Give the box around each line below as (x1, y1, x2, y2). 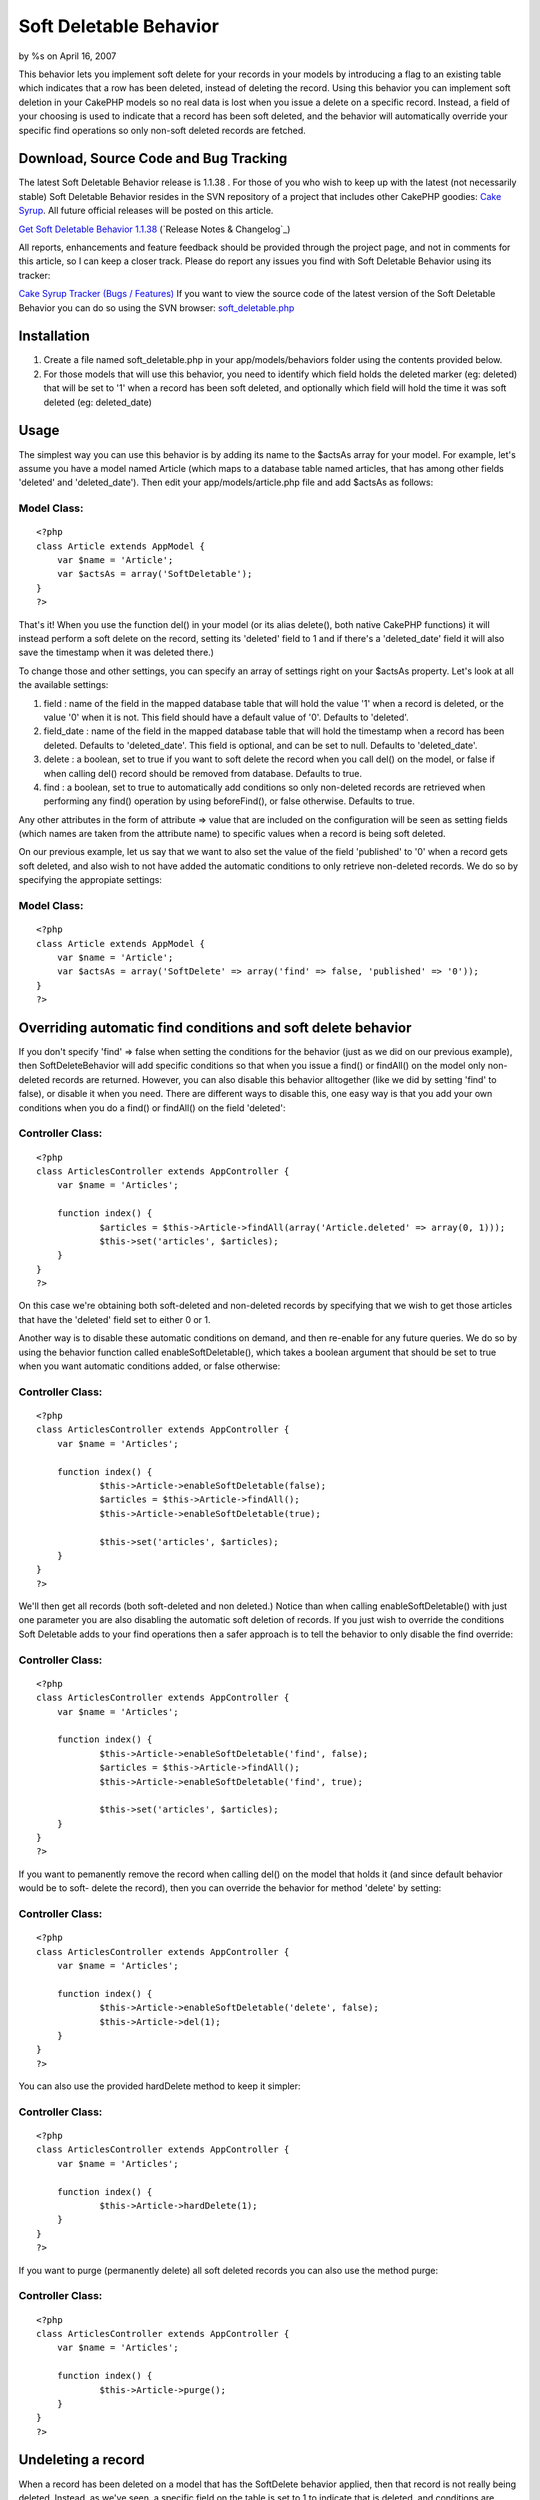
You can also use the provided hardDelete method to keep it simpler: (18, 2080, 301, 2092)
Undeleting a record (18, 2451, 145, 2469)
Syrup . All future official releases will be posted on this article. (18, 205, 274, 217)
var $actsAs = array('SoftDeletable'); (56, 568, 253, 580)
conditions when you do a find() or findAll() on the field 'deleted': (18, 1101, 286, 1114)
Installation (18, 328, 90, 345)
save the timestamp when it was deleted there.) (18, 646, 215, 659)
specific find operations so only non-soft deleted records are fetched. (18, 124, 306, 136)
